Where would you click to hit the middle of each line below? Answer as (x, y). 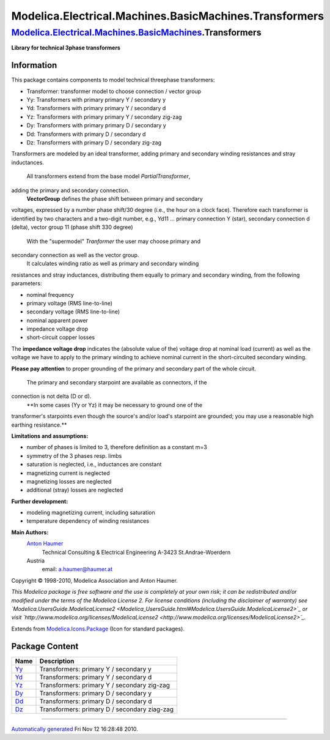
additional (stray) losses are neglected (75, 490)
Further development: (40, 501)
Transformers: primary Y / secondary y (96, 669)
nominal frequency (50, 294)
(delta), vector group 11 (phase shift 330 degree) (72, 227)
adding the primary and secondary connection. (71, 190)
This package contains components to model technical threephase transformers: (113, 80)
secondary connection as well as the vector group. (75, 255)
